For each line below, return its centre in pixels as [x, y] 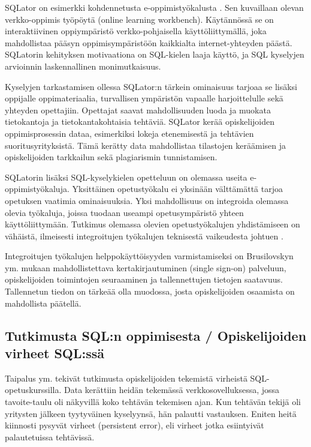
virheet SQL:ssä [55, 353]
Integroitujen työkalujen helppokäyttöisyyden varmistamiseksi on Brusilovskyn [149, 256]
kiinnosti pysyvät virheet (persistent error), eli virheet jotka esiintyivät [135, 425]
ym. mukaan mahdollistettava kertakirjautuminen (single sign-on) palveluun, [146, 267]
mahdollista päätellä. [43, 303]
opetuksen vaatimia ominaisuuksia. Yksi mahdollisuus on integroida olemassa [147, 200]
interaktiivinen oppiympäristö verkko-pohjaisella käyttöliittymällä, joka [136, 31]
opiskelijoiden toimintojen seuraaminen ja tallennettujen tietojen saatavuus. [144, 279]
